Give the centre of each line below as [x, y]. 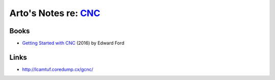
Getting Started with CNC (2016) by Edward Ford [73, 43]
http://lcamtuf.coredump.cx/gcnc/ [58, 69]
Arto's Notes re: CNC [55, 13]
